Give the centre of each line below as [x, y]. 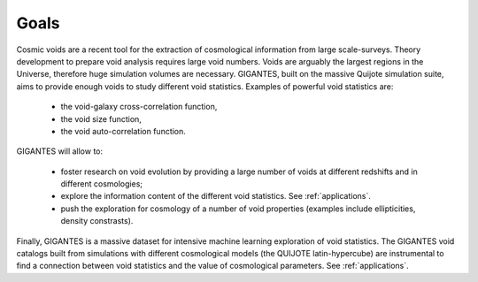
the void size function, [101, 118]
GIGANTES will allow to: [60, 151]
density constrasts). [97, 221]
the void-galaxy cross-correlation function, [139, 107]
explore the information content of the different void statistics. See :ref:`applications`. [216, 196]
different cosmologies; [102, 184]
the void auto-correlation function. [123, 131]
